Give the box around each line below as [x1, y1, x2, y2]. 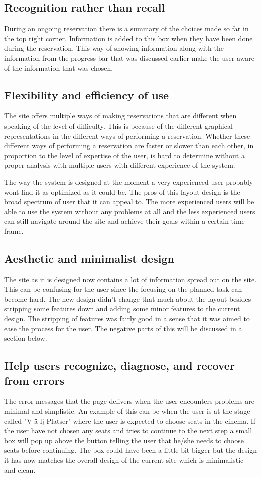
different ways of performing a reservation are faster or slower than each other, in [4, 140, 254, 151]
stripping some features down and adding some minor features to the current [4, 303, 240, 314]
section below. [4, 333, 47, 343]
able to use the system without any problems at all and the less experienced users [4, 206, 255, 216]
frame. [4, 225, 24, 236]
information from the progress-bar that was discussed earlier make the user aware [4, 52, 255, 63]
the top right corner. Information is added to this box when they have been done [4, 33, 253, 43]
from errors [4, 372, 65, 388]
